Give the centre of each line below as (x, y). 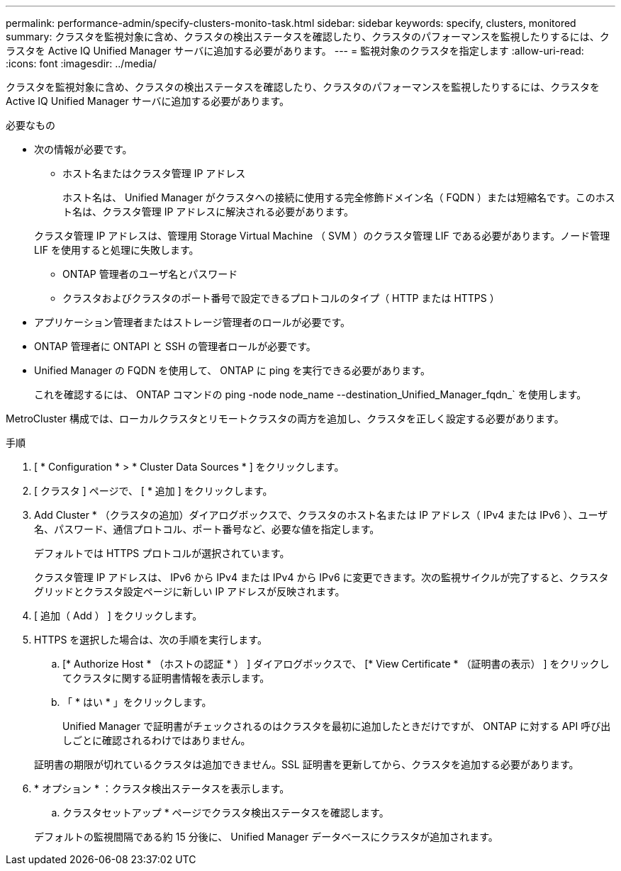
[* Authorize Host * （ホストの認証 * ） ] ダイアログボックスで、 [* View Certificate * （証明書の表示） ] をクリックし (336, 664)
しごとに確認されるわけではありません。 (157, 740)
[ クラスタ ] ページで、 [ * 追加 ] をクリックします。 (153, 491)
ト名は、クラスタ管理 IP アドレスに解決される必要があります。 (208, 212)
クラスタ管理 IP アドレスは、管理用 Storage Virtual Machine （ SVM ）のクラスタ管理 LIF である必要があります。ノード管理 (322, 236)
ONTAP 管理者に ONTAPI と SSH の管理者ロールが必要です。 (175, 346)
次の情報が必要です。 (83, 149)
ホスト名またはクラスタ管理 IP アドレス (154, 173)
